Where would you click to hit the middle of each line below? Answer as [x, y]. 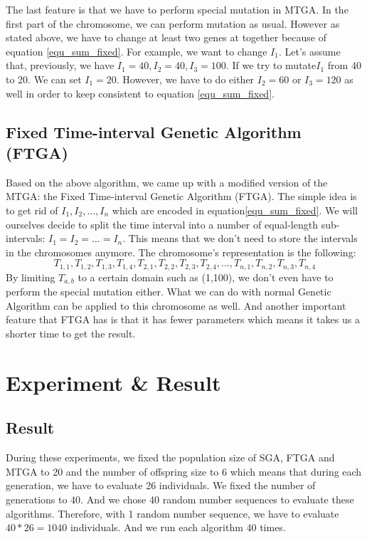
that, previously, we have [60, 65]
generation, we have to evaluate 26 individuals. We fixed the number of [161, 485]
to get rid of [32, 210]
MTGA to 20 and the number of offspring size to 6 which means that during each [184, 471]
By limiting [31, 277]
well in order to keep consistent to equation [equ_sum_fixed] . [140, 93]
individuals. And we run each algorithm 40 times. [178, 527]
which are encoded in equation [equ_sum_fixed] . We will [235, 210]
